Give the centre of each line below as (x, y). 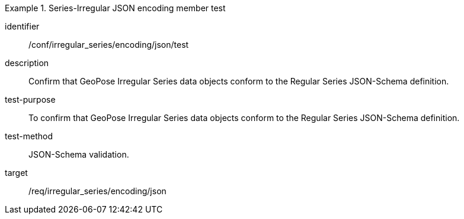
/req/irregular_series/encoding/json (97, 191)
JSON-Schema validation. (79, 154)
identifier (22, 26)
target (16, 173)
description (27, 63)
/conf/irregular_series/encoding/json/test (109, 45)
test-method (29, 136)
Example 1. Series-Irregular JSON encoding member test (115, 8)
